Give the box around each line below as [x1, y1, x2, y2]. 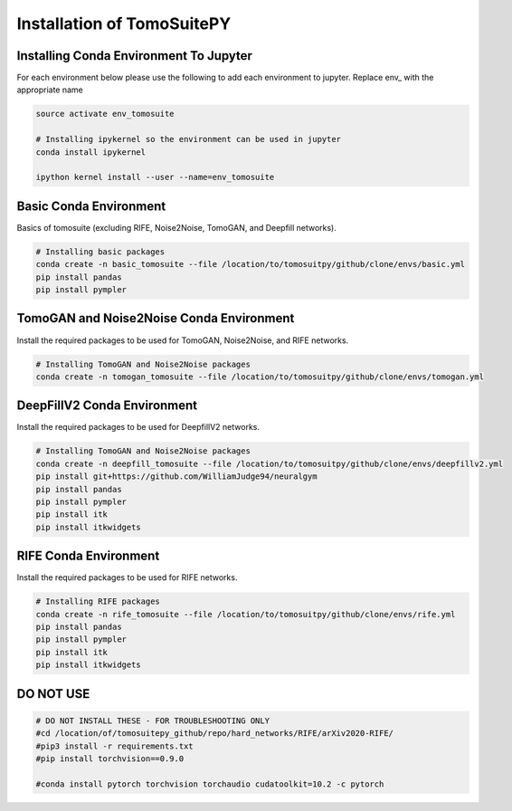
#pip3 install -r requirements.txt [35, 740, 194, 751]
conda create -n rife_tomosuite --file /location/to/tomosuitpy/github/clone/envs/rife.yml [35, 609, 456, 619]
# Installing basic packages [35, 246, 166, 257]
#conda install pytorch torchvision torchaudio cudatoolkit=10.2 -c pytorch [35, 778, 384, 789]
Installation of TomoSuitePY [16, 14, 232, 33]
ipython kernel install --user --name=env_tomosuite [35, 172, 275, 183]
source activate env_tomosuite [35, 109, 175, 119]
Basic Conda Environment [16, 198, 166, 214]
